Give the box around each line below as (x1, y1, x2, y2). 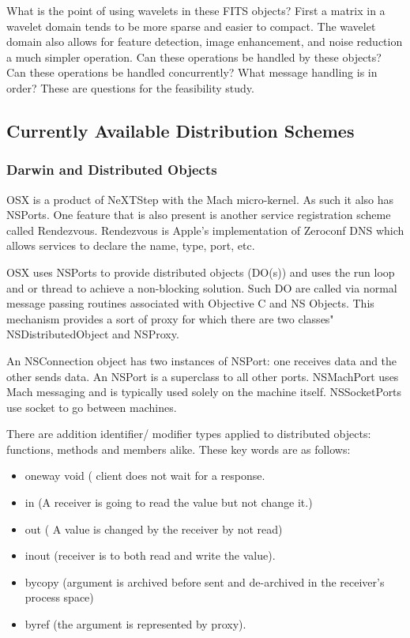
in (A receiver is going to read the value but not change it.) (24, 494, 313, 511)
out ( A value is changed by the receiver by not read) (24, 520, 283, 537)
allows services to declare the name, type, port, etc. (6, 237, 255, 254)
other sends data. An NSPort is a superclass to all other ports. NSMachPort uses (6, 368, 399, 384)
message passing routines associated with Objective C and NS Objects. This (6, 295, 374, 311)
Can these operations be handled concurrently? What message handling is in (6, 64, 378, 81)
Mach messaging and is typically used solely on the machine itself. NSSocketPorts (6, 383, 402, 400)
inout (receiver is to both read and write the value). (24, 547, 276, 564)
